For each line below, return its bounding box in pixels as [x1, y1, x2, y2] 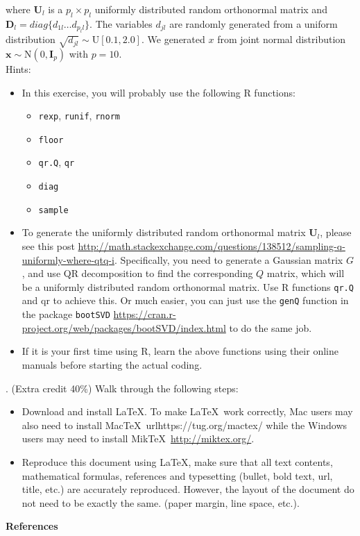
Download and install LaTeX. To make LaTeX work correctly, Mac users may [22, 404, 353, 419]
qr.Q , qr [38, 155, 75, 169]
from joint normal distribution [217, 32, 346, 47]
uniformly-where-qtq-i [22, 252, 114, 267]
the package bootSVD [22, 307, 110, 321]
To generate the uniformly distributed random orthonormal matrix [22, 225, 306, 240]
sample [38, 205, 69, 215]
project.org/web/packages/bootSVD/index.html [22, 320, 226, 335]
